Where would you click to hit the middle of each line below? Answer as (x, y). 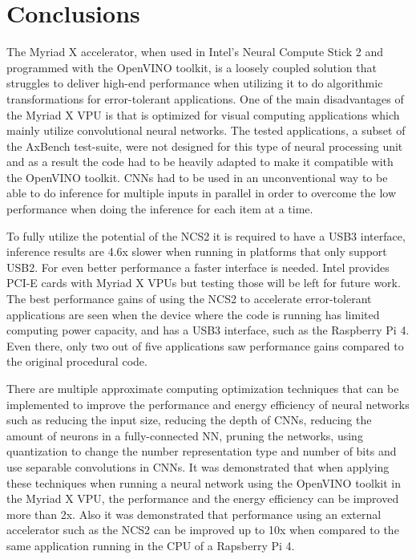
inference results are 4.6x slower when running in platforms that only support (197, 251)
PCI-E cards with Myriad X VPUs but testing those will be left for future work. (204, 283)
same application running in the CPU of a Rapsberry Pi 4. (151, 545)
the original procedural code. (77, 361)
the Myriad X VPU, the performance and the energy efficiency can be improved (203, 498)
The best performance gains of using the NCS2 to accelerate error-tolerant (189, 299)
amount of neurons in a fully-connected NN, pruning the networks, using (185, 435)
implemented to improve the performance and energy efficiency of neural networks (208, 404)
